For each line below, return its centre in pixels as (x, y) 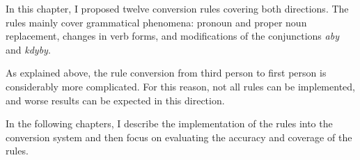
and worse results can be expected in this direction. (115, 100)
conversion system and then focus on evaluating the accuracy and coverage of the (179, 137)
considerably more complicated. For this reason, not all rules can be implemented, (180, 86)
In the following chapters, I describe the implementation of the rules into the (169, 123)
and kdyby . (28, 49)
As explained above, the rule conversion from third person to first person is (166, 73)
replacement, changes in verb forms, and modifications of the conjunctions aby (172, 36)
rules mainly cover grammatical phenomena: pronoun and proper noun (156, 22)
